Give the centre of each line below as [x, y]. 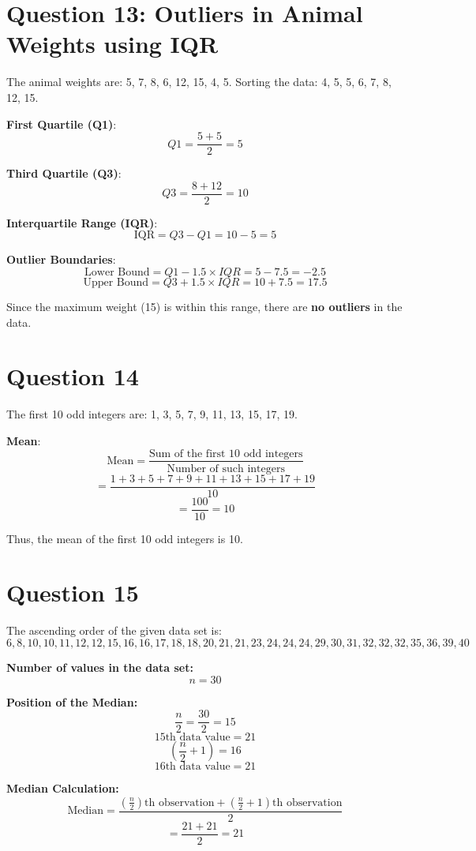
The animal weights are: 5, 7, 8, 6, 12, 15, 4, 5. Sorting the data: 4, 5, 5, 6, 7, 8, [199, 82]
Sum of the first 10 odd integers [226, 454]
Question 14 [73, 376]
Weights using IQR [112, 44]
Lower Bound [117, 272]
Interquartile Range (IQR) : [82, 222]
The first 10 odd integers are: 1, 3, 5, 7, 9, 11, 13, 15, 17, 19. [152, 414]
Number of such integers [226, 469]
